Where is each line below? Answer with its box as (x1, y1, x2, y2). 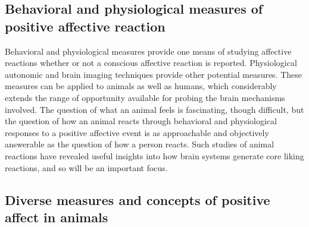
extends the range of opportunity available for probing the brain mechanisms (5, 91, 285, 103)
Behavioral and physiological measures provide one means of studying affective (5, 45, 292, 57)
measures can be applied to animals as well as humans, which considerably (5, 80, 277, 92)
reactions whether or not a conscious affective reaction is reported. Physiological (5, 56, 297, 69)
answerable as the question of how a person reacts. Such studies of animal (5, 138, 274, 150)
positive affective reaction (5, 17, 166, 35)
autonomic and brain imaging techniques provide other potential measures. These (5, 68, 302, 80)
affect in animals (5, 207, 108, 226)
